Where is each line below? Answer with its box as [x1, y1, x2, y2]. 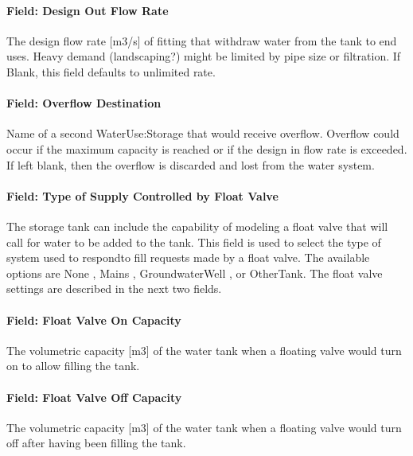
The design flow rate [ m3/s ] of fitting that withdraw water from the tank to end [6, 32, 397, 49]
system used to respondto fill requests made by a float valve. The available [6, 249, 370, 266]
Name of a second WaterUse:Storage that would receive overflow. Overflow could [6, 125, 399, 142]
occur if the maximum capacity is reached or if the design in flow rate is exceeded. [6, 140, 407, 157]
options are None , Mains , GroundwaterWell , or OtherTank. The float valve [6, 264, 383, 281]
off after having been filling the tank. [6, 435, 186, 451]
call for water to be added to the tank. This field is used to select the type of [6, 233, 381, 250]
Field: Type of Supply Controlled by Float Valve [6, 187, 279, 204]
